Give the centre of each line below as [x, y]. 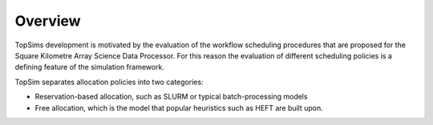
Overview [48, 21]
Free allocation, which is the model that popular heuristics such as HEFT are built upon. [179, 107]
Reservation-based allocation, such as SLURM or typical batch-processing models [171, 97]
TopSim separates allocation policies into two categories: [109, 82]
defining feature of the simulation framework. [89, 67]
